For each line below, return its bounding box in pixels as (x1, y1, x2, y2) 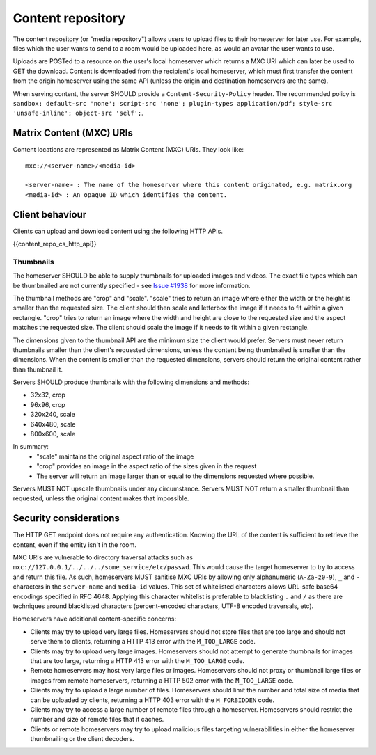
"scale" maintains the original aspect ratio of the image (36, 452, 194, 461)
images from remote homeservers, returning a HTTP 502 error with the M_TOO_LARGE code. (30, 676, 294, 685)
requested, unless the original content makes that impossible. (13, 494, 189, 502)
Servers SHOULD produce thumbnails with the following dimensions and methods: (13, 378, 250, 386)
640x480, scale (30, 420, 76, 428)
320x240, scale (30, 411, 76, 419)
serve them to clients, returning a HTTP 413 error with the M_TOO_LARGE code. (30, 637, 256, 646)
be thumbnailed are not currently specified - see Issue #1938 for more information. (13, 281, 251, 289)
